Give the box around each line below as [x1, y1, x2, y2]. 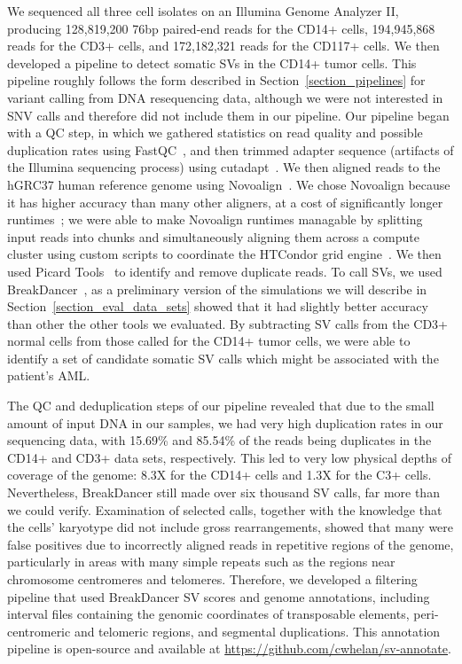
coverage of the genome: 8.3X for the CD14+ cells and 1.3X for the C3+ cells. [7, 465, 432, 484]
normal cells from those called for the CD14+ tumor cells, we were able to [7, 332, 411, 350]
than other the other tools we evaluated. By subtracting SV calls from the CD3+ [7, 314, 448, 332]
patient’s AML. [7, 366, 90, 385]
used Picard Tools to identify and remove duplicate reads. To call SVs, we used [7, 262, 442, 280]
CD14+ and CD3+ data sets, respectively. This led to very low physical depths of [7, 448, 452, 466]
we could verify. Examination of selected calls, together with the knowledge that [7, 500, 442, 519]
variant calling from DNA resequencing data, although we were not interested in [7, 88, 443, 106]
